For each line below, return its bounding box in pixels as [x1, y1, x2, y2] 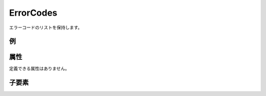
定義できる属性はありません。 [9, 66, 70, 72]
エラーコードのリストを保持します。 [9, 24, 82, 30]
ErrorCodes [9, 7, 58, 18]
